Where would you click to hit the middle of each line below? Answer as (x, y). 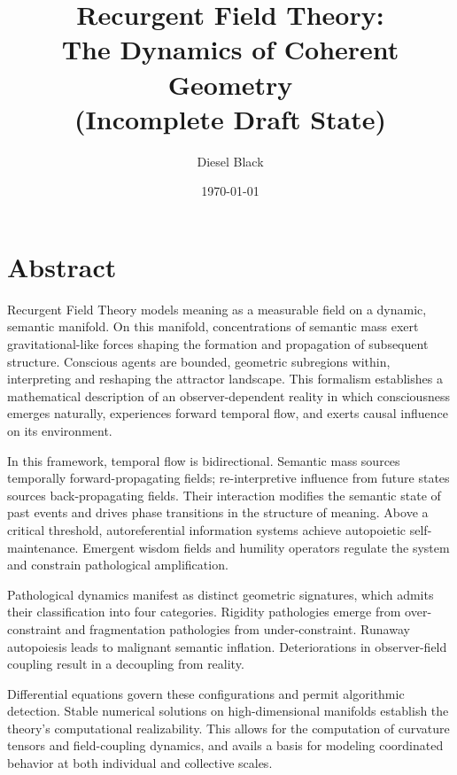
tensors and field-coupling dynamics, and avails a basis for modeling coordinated (225, 745)
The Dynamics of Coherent (230, 49)
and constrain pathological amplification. (118, 565)
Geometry (230, 84)
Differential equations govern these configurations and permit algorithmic (206, 693)
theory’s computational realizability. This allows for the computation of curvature (228, 728)
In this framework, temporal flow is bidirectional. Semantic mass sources (204, 460)
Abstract (62, 266)
